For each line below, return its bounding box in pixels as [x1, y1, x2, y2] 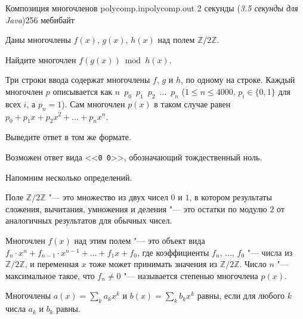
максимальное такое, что [5, 269, 95, 281]
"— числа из [247, 246, 293, 258]
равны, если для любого [197, 289, 285, 302]
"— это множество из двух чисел [48, 191, 168, 203]
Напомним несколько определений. [5, 171, 132, 183]
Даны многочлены [5, 33, 71, 46]
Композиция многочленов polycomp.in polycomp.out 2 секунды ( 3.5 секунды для [5, 2, 298, 14]
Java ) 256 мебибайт [5, 13, 75, 26]
